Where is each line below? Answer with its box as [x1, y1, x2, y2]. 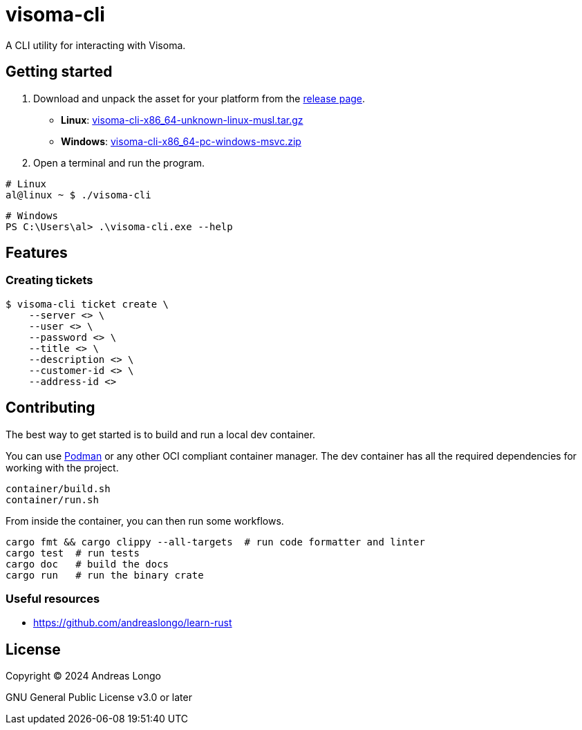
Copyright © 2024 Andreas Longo [6, 670, 161, 682]
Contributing [6, 399, 95, 417]
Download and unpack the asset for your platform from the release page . [33, 92, 366, 104]
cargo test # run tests [6, 547, 140, 559]
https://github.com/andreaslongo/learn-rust [33, 617, 232, 629]
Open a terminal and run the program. [33, 156, 205, 169]
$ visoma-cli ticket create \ [6, 298, 169, 310]
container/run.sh [6, 494, 99, 505]
